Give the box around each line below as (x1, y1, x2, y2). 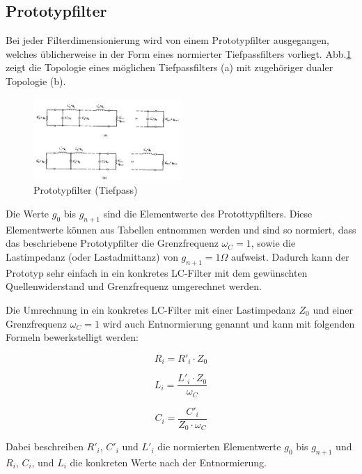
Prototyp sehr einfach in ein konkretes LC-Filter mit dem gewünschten (6, 265, 308, 280)
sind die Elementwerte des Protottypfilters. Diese (103, 206, 313, 220)
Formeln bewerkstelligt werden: (6, 330, 139, 344)
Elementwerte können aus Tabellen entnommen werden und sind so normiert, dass (6, 222, 356, 236)
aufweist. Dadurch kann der (231, 249, 349, 263)
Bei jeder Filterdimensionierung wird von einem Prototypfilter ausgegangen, (6, 33, 329, 47)
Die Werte (6, 206, 49, 220)
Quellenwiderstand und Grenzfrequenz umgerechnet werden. (6, 279, 262, 293)
